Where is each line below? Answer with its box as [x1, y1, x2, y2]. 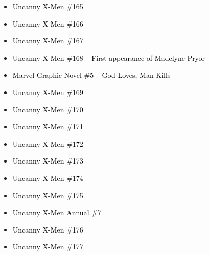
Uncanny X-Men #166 [12, 18, 83, 29]
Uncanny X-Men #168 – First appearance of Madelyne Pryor [12, 52, 205, 63]
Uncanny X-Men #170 [12, 104, 83, 114]
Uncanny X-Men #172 [12, 138, 83, 149]
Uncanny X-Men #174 [12, 172, 83, 183]
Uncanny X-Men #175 [12, 190, 83, 200]
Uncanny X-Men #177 [12, 241, 83, 252]
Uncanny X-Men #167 [12, 35, 83, 46]
